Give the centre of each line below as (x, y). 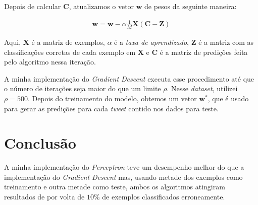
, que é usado (228, 98)
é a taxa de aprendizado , (151, 42)
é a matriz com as (226, 42)
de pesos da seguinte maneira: (191, 6)
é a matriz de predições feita (204, 52)
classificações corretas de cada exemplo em (70, 52)
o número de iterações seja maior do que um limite (83, 88)
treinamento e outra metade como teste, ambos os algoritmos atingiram (115, 187)
